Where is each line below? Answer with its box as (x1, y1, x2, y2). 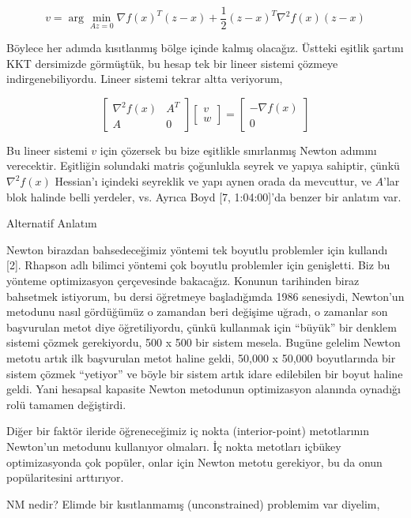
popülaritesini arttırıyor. (6, 469, 124, 486)
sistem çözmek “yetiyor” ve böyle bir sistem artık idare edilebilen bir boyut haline (6, 365, 403, 381)
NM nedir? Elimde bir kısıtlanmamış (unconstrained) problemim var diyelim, (6, 495, 380, 512)
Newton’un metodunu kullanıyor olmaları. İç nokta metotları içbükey (6, 437, 341, 454)
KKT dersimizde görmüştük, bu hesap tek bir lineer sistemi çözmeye (6, 54, 338, 71)
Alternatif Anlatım (6, 215, 97, 231)
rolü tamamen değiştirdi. (6, 396, 126, 412)
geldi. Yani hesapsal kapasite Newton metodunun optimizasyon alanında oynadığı (6, 381, 401, 397)
